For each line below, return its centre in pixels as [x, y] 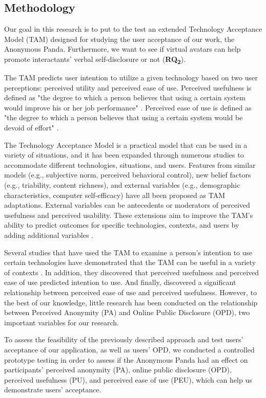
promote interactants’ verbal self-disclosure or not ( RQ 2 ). [95, 59]
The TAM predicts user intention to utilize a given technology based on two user [131, 78]
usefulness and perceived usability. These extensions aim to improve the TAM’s [129, 215]
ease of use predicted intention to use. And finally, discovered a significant [120, 282]
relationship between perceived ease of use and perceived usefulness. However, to [130, 292]
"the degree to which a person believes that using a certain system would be [124, 117]
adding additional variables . [49, 235]
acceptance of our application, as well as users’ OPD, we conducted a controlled [129, 349]
